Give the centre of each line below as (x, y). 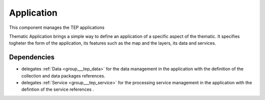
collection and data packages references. (63, 75)
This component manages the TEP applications (57, 27)
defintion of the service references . (58, 89)
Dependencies (32, 57)
